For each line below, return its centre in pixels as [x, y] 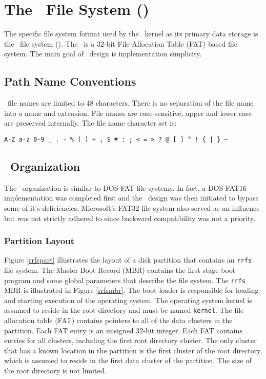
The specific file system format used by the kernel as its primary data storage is [131, 34]
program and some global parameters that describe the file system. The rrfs [125, 280]
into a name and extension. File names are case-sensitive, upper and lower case [128, 113]
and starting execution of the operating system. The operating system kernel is [128, 300]
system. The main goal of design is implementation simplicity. [103, 54]
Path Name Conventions [70, 81]
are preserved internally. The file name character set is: [90, 123]
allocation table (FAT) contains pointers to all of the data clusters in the [118, 320]
